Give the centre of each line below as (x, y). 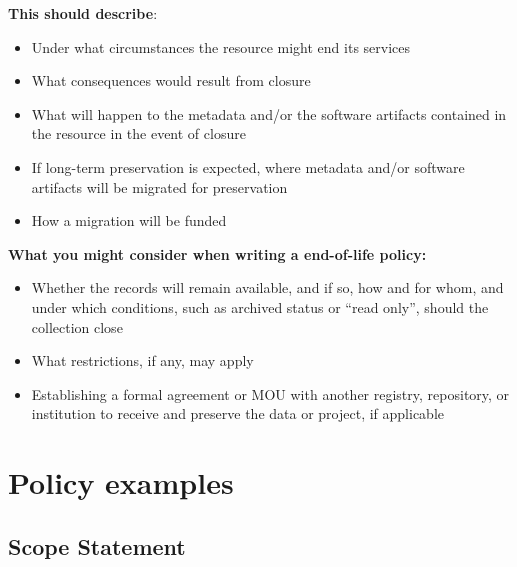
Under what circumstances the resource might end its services (221, 46)
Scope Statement (97, 545)
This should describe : (83, 13)
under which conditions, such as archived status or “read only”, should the (260, 306)
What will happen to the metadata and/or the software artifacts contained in (269, 113)
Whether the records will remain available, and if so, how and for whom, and (267, 287)
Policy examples (121, 482)
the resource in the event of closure (138, 133)
